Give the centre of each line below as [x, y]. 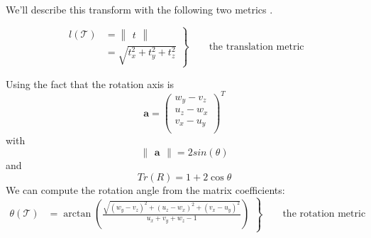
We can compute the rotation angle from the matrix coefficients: [145, 189]
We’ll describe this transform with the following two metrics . [139, 9]
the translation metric [256, 47]
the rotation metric [324, 214]
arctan [77, 214]
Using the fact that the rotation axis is [90, 83]
